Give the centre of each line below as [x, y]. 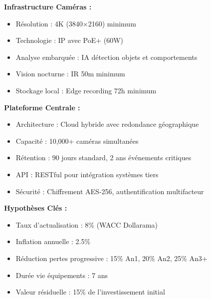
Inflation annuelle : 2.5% [53, 241]
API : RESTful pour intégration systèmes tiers [87, 174]
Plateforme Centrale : [42, 107]
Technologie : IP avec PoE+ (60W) [70, 40]
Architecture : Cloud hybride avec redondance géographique [107, 124]
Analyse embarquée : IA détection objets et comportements [106, 57]
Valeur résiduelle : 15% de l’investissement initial [90, 292]
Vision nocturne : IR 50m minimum [70, 74]
